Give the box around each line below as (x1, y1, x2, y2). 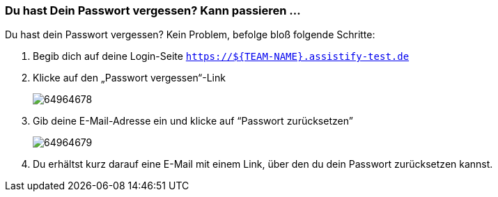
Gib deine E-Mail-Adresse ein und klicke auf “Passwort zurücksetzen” (33, 115, 353, 127)
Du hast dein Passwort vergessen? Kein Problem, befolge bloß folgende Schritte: (5, 29, 375, 41)
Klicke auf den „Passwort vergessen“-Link (33, 72, 226, 84)
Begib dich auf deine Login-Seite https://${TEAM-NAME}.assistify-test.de (33, 50, 410, 63)
